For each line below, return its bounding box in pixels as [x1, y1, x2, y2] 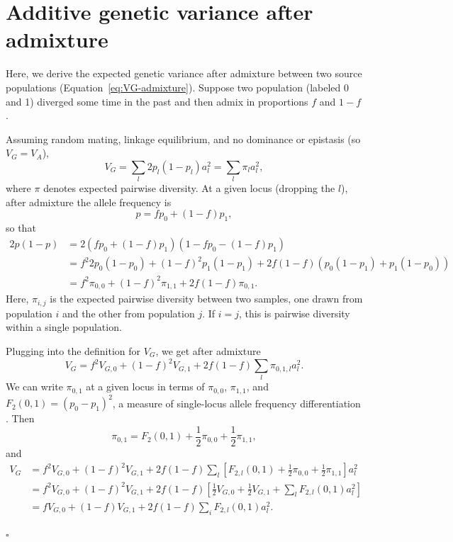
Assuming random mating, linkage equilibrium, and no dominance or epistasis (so [6, 131, 361, 146]
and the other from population [62, 305, 195, 320]
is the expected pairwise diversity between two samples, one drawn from [50, 291, 363, 306]
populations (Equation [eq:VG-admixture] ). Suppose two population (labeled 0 [6, 79, 349, 94]
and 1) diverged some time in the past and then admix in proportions [6, 94, 308, 108]
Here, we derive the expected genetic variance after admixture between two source [6, 66, 362, 81]
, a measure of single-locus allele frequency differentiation [112, 395, 361, 410]
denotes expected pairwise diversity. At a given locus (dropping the [43, 181, 335, 196]
